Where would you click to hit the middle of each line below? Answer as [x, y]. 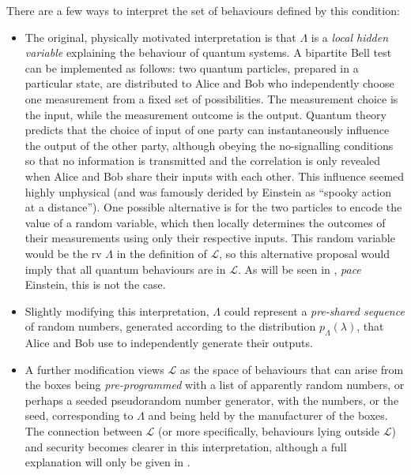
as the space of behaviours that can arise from [292, 369]
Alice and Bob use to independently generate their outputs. [169, 343]
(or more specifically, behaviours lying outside [269, 431]
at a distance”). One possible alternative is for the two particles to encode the [213, 207]
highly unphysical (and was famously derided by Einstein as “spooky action [208, 191]
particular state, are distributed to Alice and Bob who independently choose [209, 83]
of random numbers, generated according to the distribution [170, 326]
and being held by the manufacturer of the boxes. [268, 415]
